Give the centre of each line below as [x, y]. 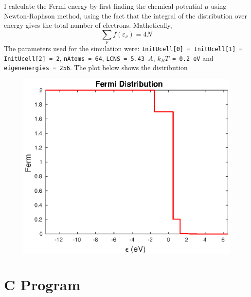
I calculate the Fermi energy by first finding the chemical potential [103, 6]
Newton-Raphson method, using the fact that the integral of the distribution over [125, 15]
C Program [42, 285]
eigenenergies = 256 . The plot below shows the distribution [96, 67]
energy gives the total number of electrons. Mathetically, [88, 25]
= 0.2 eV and [193, 58]
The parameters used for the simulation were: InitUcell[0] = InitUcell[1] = [123, 48]
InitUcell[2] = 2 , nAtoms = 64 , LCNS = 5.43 [74, 58]
